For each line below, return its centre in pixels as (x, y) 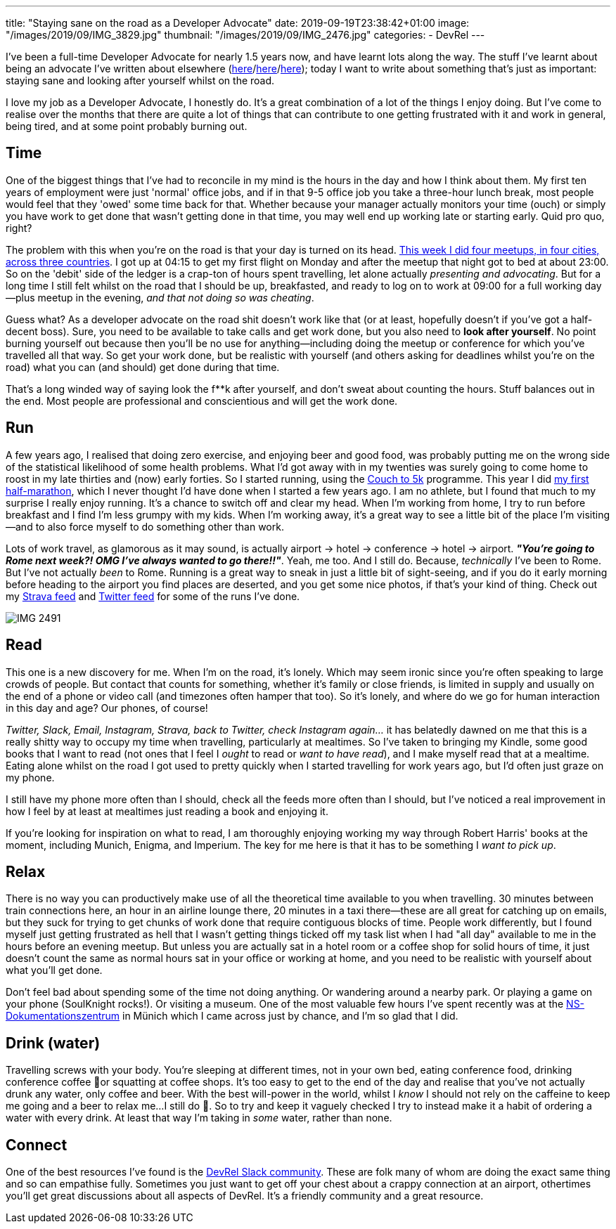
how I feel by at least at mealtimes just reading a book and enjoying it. (167, 811)
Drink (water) (53, 1043)
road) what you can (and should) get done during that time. (143, 367)
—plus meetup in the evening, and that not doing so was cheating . (160, 297)
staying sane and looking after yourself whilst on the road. (140, 80)
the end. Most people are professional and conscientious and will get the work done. (202, 401)
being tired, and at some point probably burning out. (127, 126)
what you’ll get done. (54, 970)
